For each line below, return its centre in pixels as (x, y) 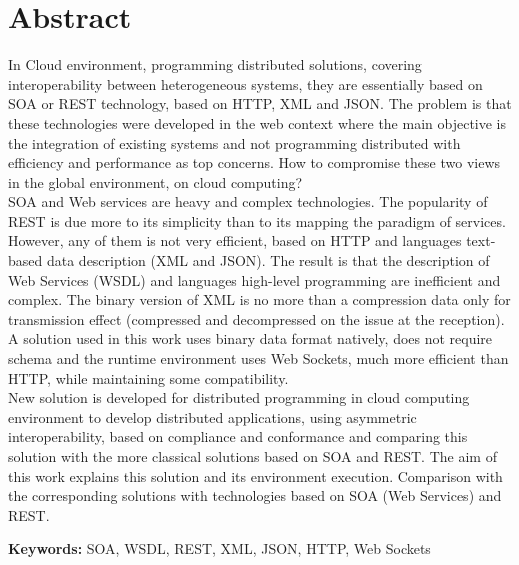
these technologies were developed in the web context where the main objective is (257, 122)
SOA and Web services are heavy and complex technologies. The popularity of (248, 201)
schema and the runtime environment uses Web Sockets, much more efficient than (258, 358)
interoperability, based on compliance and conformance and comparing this (238, 436)
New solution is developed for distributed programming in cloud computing (239, 397)
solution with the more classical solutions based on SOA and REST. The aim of (252, 456)
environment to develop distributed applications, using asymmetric (212, 416)
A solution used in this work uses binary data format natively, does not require (250, 338)
